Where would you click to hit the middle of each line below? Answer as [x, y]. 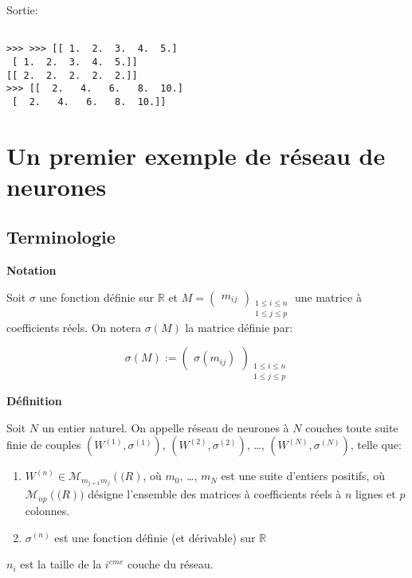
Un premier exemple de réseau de [196, 155]
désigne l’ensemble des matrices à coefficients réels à [215, 494]
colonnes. [47, 510]
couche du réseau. [170, 564]
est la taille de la [61, 564]
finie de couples [44, 445]
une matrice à [328, 297]
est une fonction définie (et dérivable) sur [155, 537]
